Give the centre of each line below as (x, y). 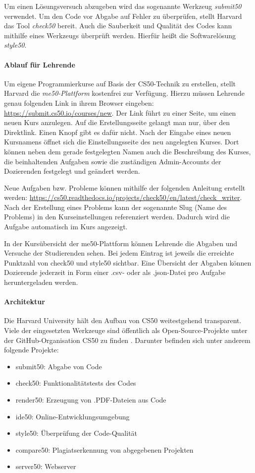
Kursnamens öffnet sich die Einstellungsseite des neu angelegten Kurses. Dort (122, 142)
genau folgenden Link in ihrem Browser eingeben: (79, 102)
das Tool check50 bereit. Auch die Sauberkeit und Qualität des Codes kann (118, 26)
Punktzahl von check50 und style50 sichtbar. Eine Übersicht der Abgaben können (128, 262)
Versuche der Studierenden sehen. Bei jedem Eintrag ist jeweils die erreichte (119, 253)
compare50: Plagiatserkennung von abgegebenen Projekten (104, 449)
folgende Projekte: (31, 350)
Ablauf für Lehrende (40, 64)
